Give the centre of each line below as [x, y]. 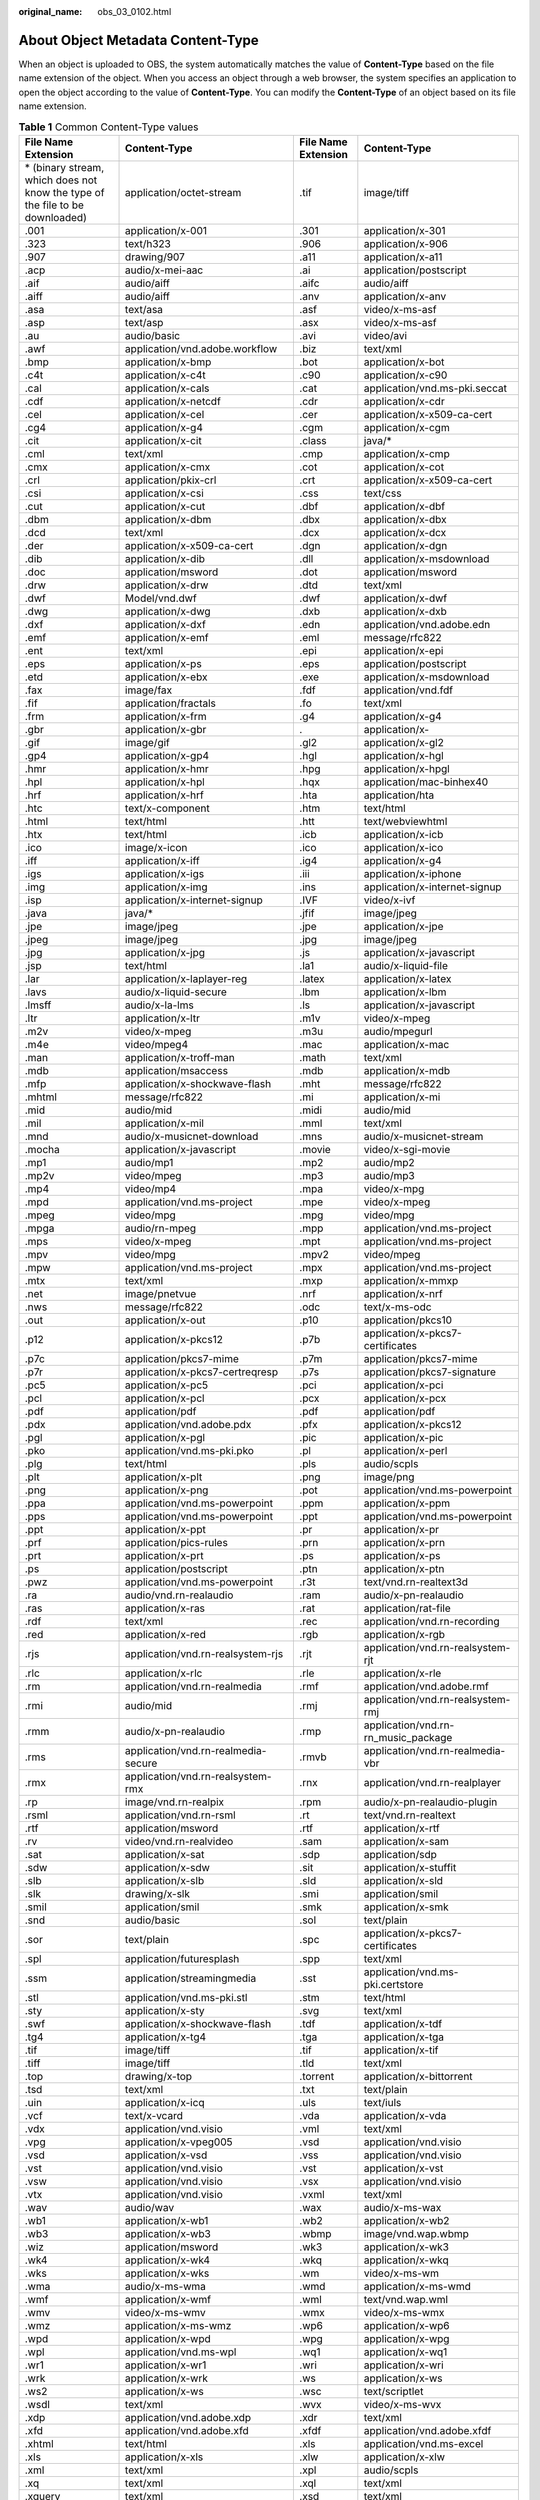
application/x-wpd [168, 2338]
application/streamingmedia [191, 1978]
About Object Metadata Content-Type [138, 40]
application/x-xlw [404, 2457]
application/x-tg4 [166, 2037]
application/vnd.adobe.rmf [426, 1686]
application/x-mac [406, 1044]
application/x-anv [405, 296]
